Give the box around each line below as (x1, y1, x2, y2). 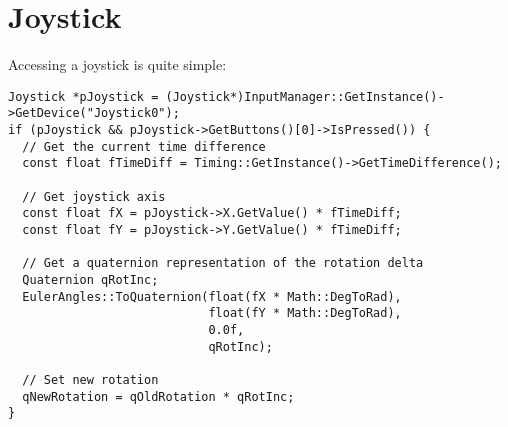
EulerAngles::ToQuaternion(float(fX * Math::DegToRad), (22, 289, 402, 304)
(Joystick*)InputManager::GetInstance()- (165, 89, 445, 104)
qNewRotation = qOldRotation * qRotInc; (22, 389, 295, 404)
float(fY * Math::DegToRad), (208, 306, 402, 321)
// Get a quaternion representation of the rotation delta (22, 256, 424, 271)
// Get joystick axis (22, 189, 166, 204)
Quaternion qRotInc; (22, 272, 159, 287)
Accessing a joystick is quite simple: (8, 54, 227, 75)
